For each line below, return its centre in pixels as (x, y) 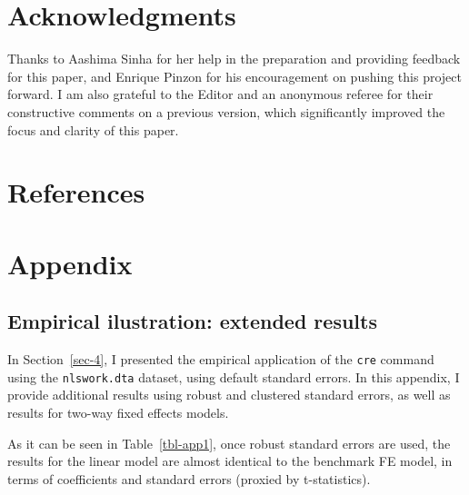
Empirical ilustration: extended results (192, 321)
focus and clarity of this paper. (93, 129)
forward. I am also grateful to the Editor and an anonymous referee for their (220, 94)
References (76, 192)
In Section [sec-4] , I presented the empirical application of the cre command (221, 359)
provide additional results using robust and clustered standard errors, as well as (229, 395)
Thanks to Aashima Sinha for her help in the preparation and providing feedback (234, 59)
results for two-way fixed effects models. (118, 412)
